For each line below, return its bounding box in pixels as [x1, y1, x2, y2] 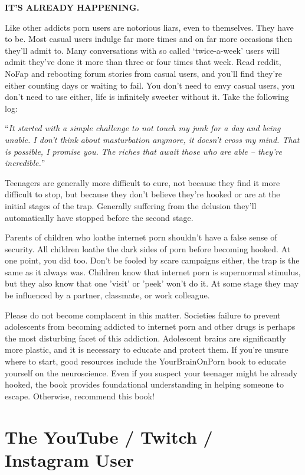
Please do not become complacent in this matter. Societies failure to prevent [5, 308, 281, 321]
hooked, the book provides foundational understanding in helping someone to [5, 378, 284, 391]
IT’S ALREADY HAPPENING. [5, 1, 139, 13]
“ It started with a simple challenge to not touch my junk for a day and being [5, 122, 281, 134]
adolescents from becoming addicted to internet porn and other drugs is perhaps [5, 320, 296, 333]
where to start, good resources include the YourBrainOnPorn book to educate [5, 355, 286, 367]
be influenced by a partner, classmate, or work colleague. [5, 289, 210, 301]
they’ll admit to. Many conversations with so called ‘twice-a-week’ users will [5, 44, 280, 56]
